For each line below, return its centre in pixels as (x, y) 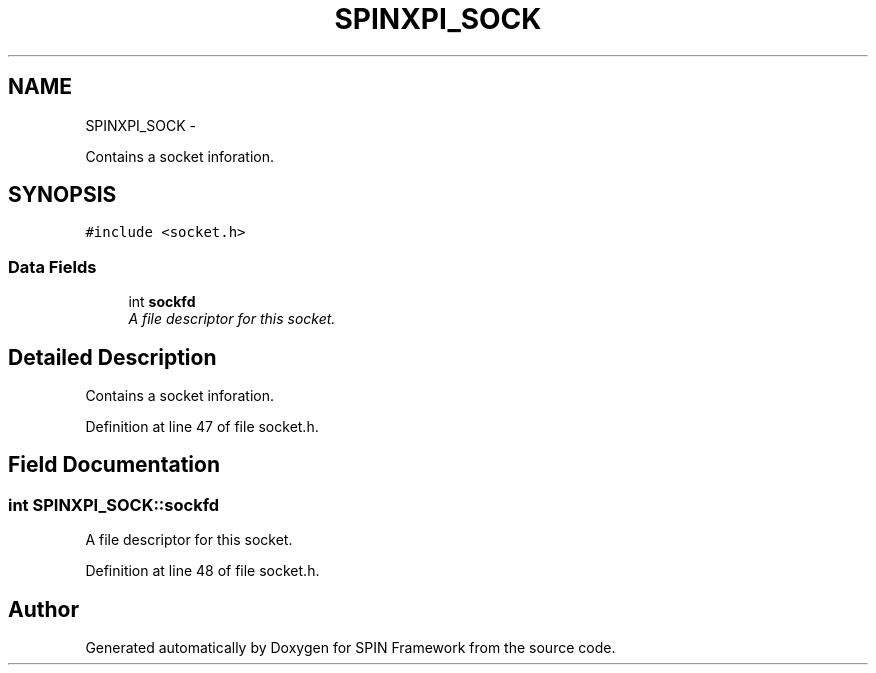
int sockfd (162, 302)
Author (43, 609)
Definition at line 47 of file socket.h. (202, 427)
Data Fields (52, 266)
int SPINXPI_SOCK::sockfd (114, 504)
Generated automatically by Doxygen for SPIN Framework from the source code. (350, 648)
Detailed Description (112, 357)
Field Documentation (114, 465)
